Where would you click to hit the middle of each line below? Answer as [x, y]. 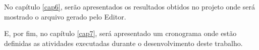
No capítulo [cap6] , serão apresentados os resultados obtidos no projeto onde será [130, 6]
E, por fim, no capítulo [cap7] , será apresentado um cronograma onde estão [120, 33]
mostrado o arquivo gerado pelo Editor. [65, 16]
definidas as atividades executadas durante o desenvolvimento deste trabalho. [123, 43]
